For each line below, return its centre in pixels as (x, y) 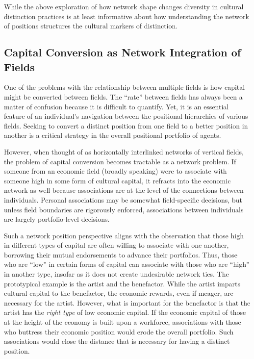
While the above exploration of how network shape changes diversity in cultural (124, 6)
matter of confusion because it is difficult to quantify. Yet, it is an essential (116, 106)
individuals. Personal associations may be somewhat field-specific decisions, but (123, 199)
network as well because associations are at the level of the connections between (124, 190)
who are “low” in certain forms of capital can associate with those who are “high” (127, 264)
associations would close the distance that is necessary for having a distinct (117, 341)
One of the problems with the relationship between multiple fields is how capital (125, 87)
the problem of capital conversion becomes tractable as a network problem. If (120, 161)
